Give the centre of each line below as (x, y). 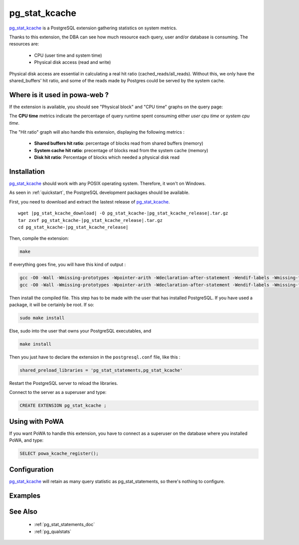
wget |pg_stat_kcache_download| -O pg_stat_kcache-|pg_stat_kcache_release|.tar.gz (123, 213)
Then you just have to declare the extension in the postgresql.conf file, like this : (95, 357)
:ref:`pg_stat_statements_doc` (65, 525)
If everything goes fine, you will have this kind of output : (68, 265)
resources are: (24, 44)
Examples (25, 495)
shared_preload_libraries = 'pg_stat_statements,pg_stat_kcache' (101, 370)
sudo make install (42, 318)
